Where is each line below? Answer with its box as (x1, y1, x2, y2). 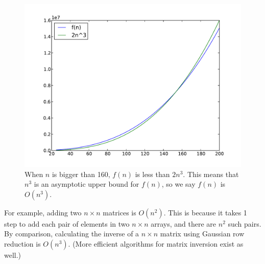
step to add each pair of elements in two (4, 218, 130, 229)
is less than (135, 168, 170, 179)
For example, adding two (4, 207, 82, 217)
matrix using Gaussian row (160, 228, 245, 239)
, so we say (161, 179, 196, 189)
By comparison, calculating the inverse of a (4, 228, 139, 239)
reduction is (4, 238, 41, 249)
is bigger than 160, (52, 168, 110, 179)
